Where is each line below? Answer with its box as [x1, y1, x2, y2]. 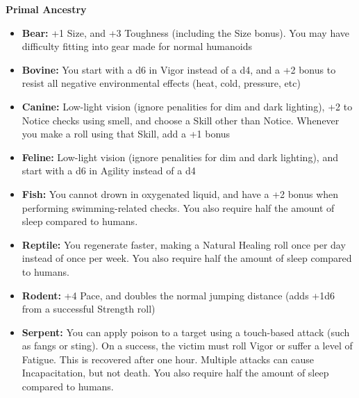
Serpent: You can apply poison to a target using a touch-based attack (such [22, 324, 350, 339]
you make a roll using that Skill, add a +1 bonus [22, 126, 231, 141]
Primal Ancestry [6, 2, 87, 16]
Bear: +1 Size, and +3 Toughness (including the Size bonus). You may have [22, 25, 350, 40]
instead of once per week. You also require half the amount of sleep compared [22, 251, 352, 265]
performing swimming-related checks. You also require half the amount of [22, 200, 335, 215]
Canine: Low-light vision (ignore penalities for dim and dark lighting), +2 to [22, 99, 353, 113]
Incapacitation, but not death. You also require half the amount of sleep [22, 365, 329, 380]
